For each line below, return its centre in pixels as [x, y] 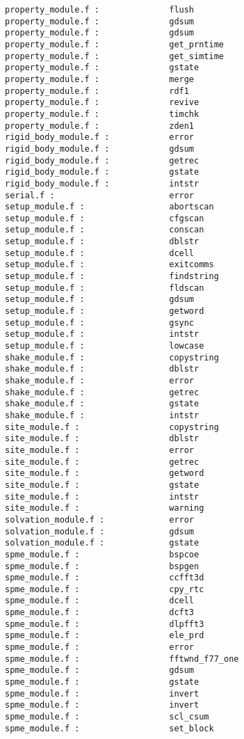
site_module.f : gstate [102, 485]
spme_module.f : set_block [109, 728]
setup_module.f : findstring [112, 277]
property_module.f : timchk [102, 114]
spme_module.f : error [100, 647]
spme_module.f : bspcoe [102, 554]
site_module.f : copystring [112, 427]
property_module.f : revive [102, 103]
